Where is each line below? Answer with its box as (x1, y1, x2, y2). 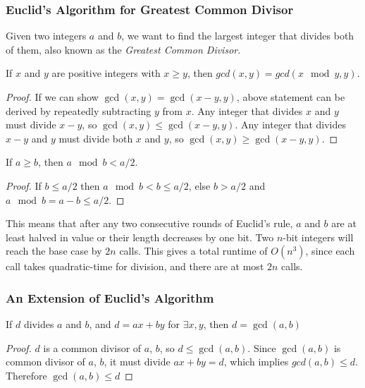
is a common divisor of (43, 340, 142, 355)
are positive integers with (51, 66, 161, 80)
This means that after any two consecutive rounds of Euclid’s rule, (6, 216, 293, 231)
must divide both (58, 131, 133, 145)
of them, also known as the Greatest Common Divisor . (6, 42, 241, 56)
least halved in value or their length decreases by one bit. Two (6, 229, 274, 244)
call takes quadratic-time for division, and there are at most (6, 259, 264, 274)
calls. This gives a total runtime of (119, 243, 268, 258)
